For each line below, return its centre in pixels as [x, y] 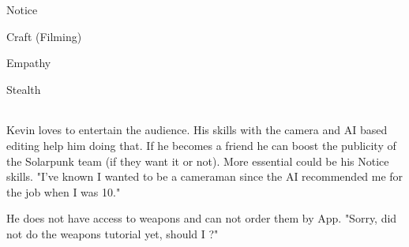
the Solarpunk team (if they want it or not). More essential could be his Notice [198, 161]
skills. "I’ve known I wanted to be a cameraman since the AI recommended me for [205, 176]
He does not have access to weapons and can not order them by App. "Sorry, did [202, 218]
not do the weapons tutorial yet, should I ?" [113, 233]
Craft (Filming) [44, 36]
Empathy [29, 63]
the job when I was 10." [64, 191]
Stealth [24, 89]
